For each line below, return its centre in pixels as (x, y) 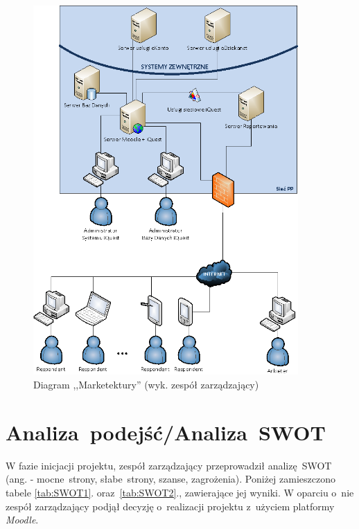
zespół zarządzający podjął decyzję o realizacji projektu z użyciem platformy (170, 506)
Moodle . (22, 520)
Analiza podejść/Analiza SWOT (166, 432)
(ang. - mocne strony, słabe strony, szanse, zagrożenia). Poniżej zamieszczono (170, 479)
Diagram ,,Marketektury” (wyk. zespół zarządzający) (146, 385)
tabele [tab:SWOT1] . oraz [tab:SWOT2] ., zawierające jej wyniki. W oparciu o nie (180, 492)
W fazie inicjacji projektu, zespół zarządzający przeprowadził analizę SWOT (169, 465)
